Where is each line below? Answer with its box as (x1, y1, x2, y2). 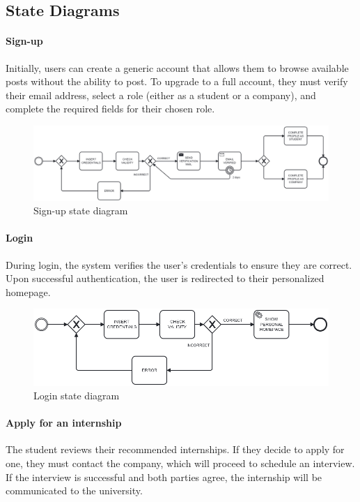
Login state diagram (33, 388, 120, 403)
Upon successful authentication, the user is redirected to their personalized (6, 271, 324, 286)
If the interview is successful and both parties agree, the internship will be (6, 469, 322, 484)
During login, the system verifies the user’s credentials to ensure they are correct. (6, 257, 352, 272)
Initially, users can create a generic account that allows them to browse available (6, 60, 349, 75)
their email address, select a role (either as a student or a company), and (6, 87, 316, 102)
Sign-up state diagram (33, 203, 128, 218)
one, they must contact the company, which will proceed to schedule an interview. (6, 456, 355, 471)
